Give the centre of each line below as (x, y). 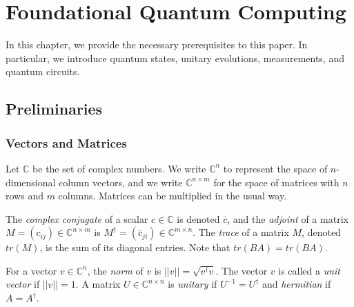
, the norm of (115, 270)
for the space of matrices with (276, 182)
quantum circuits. (43, 71)
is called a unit (309, 270)
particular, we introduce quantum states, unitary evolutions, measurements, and (175, 58)
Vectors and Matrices (66, 142)
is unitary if (193, 284)
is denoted (198, 218)
